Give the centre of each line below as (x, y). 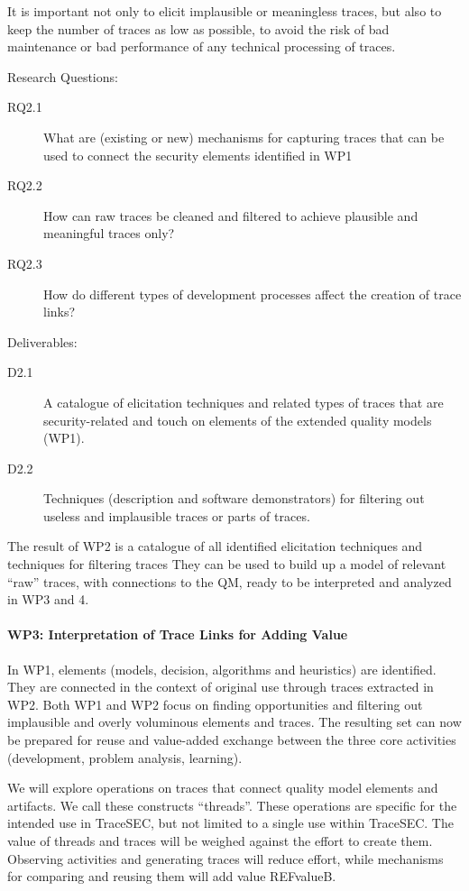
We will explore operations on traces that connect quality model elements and (223, 788)
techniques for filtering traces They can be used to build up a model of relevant (227, 564)
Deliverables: (42, 341)
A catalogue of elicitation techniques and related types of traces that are (244, 402)
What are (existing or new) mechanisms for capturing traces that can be (244, 137)
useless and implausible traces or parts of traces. (177, 515)
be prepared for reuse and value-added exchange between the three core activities (232, 740)
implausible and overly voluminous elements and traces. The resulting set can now (234, 722)
